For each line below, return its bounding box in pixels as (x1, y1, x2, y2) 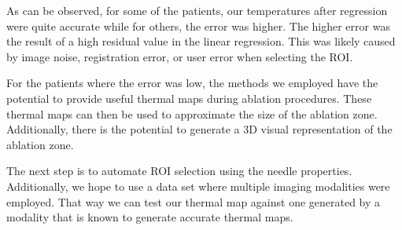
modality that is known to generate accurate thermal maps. (6, 209, 293, 225)
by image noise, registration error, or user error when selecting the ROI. (6, 48, 353, 64)
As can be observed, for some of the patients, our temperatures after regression (6, 2, 388, 18)
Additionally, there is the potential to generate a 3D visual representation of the (6, 121, 393, 137)
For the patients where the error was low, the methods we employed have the (6, 75, 378, 91)
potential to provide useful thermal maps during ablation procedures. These (6, 89, 372, 106)
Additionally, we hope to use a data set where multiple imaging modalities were (6, 177, 390, 194)
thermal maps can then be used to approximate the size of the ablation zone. (6, 105, 378, 122)
